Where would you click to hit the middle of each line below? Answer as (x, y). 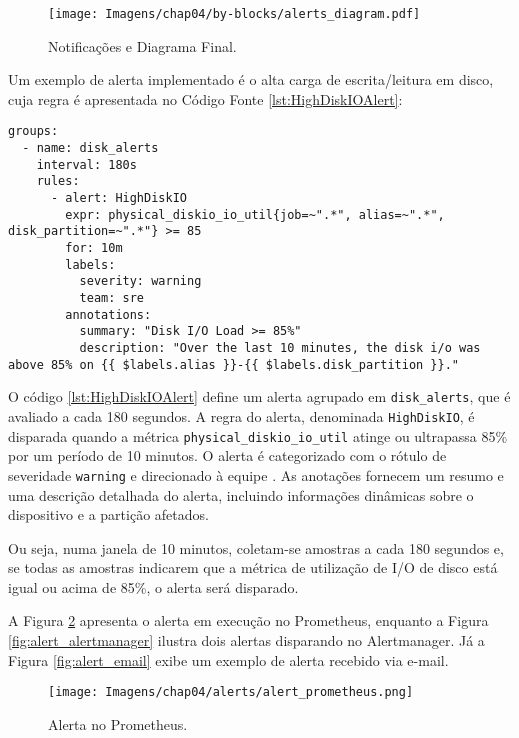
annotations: (108, 314)
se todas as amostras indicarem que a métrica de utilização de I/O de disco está (253, 567)
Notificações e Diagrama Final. (142, 45)
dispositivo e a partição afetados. (108, 514)
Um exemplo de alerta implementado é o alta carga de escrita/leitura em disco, (251, 79)
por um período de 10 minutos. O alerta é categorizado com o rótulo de (227, 455)
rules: (58, 181)
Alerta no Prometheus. (118, 723)
